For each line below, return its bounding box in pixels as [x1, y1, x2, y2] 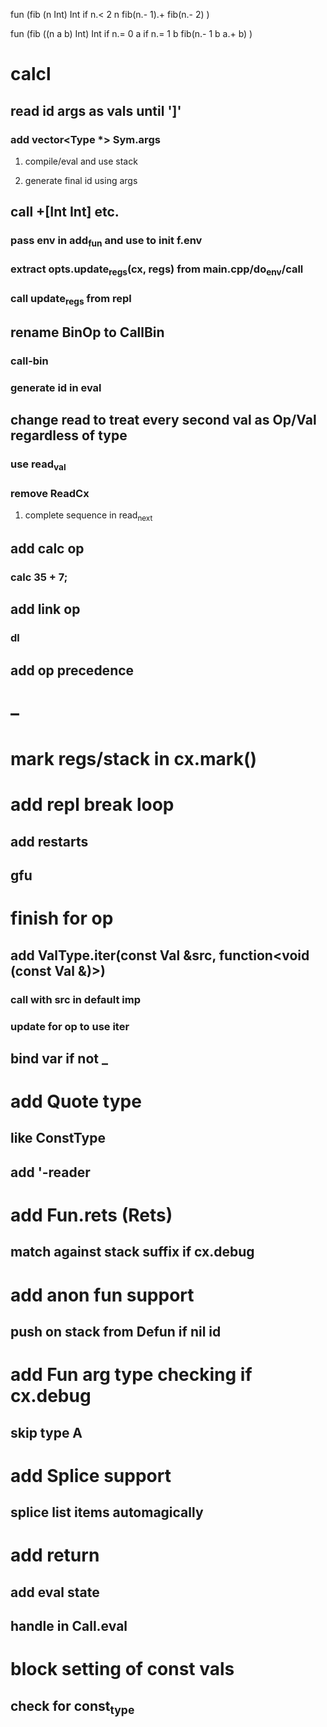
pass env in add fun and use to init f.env [10, 234, 203, 249]
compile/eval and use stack [24, 155, 138, 167]
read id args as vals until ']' [10, 102, 182, 119]
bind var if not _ [10, 1050, 108, 1067]
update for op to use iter [10, 1019, 130, 1033]
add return [10, 1544, 100, 1567]
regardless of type [10, 427, 128, 444]
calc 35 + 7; [10, 570, 68, 584]
